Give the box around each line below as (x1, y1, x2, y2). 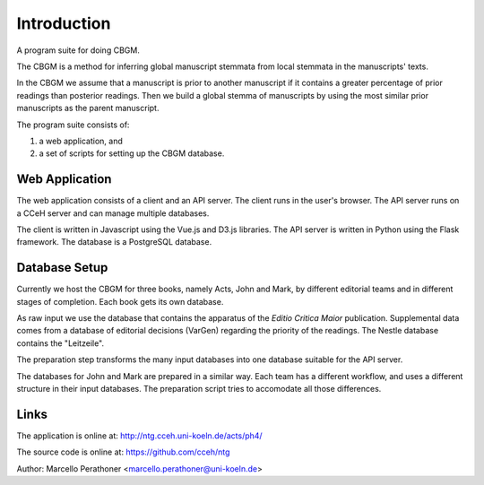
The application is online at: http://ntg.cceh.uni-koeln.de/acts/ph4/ (16, 430, 264, 441)
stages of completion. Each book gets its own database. (16, 296, 224, 307)
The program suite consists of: (16, 119, 130, 130)
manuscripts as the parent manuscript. (16, 103, 160, 114)
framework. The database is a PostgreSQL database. (16, 237, 212, 247)
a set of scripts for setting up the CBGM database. (39, 148, 225, 159)
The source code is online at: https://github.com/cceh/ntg (16, 446, 230, 457)
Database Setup (16, 260, 108, 275)
